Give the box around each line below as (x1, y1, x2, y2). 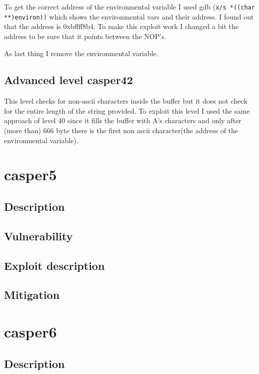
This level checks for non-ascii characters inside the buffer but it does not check (4, 96, 247, 106)
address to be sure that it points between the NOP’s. (4, 31, 166, 41)
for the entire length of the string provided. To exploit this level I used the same (4, 105, 250, 116)
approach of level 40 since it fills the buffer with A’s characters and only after (4, 115, 241, 126)
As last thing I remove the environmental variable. (4, 48, 158, 58)
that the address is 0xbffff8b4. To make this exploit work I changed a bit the (4, 21, 238, 32)
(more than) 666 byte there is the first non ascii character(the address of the (4, 125, 238, 136)
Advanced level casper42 (4, 72, 133, 88)
